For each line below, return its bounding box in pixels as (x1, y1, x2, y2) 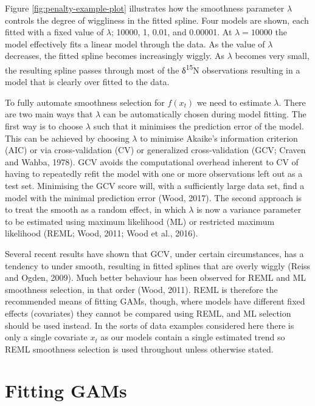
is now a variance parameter (196, 203, 302, 216)
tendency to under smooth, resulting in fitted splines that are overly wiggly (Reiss (5, 259, 311, 272)
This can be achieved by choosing (5, 131, 130, 144)
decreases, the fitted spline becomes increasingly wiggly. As (5, 49, 225, 62)
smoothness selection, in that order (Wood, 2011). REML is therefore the (5, 283, 278, 295)
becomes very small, (235, 49, 310, 62)
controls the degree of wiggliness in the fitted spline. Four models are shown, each (5, 13, 309, 26)
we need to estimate (196, 95, 271, 108)
